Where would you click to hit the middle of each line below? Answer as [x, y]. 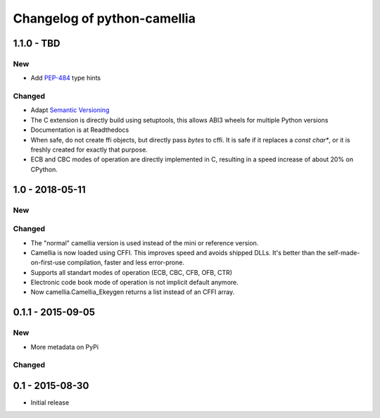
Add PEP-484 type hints [66, 78]
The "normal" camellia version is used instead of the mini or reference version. [145, 242]
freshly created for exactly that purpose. [89, 150]
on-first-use [48, 263]
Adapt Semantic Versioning [70, 110]
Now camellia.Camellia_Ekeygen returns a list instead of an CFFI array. [133, 292]
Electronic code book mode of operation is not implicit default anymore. [134, 283]
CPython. [44, 169]
